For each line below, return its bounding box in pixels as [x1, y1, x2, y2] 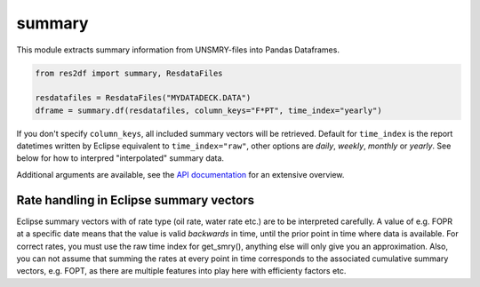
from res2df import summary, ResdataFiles [35, 68, 223, 78]
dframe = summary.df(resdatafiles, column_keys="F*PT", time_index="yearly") [35, 105, 382, 116]
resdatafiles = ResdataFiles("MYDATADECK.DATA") [35, 93, 252, 103]
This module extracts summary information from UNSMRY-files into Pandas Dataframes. [16, 44, 340, 55]
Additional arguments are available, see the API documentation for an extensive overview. [16, 169, 345, 179]
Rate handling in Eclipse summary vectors [16, 192, 255, 208]
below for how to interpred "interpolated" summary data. [16, 153, 225, 163]
